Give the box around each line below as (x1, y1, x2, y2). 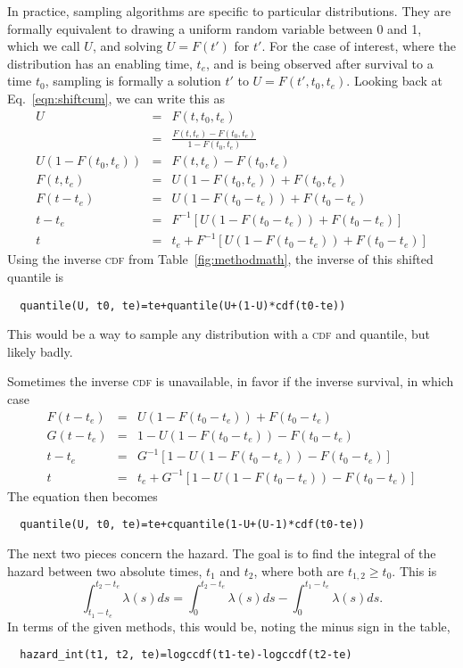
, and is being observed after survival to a (205, 54, 434, 72)
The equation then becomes (7, 486, 158, 505)
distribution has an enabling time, (7, 54, 193, 72)
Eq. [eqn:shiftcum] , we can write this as (7, 88, 225, 107)
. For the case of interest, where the (261, 37, 456, 55)
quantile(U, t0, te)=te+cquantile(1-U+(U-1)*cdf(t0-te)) (20, 518, 365, 532)
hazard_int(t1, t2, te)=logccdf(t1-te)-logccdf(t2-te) (20, 648, 352, 662)
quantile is (7, 268, 64, 285)
